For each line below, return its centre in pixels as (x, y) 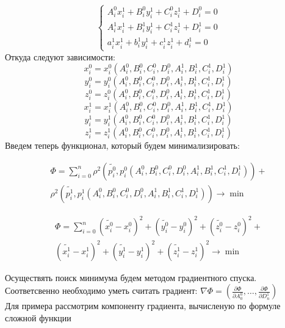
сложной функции (38, 318)
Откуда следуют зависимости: (60, 56)
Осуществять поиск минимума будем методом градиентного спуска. (131, 277)
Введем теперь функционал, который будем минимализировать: (122, 145)
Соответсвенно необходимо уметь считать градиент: (101, 291)
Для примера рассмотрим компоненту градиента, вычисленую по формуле (143, 306)
